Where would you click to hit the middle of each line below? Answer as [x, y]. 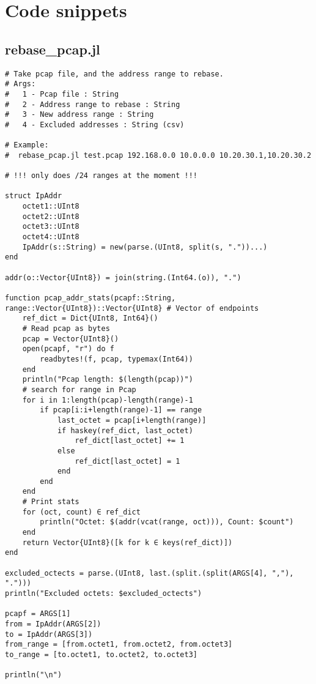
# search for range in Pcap [79, 389]
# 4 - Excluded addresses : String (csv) [95, 125]
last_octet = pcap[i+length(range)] [132, 420]
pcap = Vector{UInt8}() [71, 339]
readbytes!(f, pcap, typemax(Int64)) [116, 359]
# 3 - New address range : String [79, 115]
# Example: [27, 145]
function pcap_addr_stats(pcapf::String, [90, 298]
